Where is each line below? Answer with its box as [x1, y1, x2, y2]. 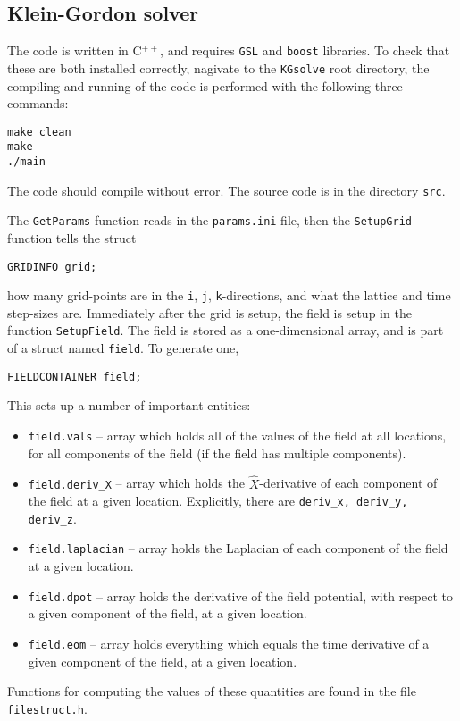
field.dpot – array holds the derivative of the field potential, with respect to [28, 586, 453, 605]
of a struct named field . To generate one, [7, 339, 239, 357]
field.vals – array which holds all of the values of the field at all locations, [28, 426, 447, 445]
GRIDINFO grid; [7, 260, 97, 273]
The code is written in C [7, 41, 142, 60]
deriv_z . [28, 508, 77, 527]
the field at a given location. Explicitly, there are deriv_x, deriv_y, [28, 491, 408, 510]
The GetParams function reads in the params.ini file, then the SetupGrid [7, 211, 412, 230]
